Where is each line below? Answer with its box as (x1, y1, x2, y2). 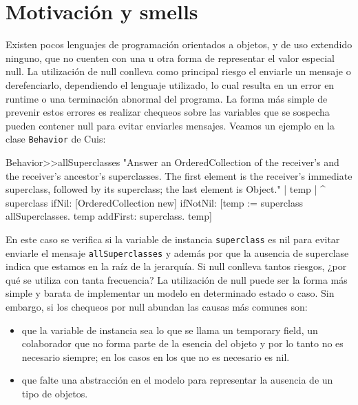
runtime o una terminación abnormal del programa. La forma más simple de (6, 91, 328, 105)
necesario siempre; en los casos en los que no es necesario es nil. (21, 349, 290, 364)
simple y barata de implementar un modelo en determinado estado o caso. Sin (6, 286, 335, 300)
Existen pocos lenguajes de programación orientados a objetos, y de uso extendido (6, 37, 352, 52)
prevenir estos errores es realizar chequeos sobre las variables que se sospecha (6, 105, 330, 119)
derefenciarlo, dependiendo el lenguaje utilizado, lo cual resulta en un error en (6, 77, 335, 92)
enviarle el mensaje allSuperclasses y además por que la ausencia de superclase (6, 245, 349, 260)
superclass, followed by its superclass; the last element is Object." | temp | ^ (6, 182, 326, 196)
